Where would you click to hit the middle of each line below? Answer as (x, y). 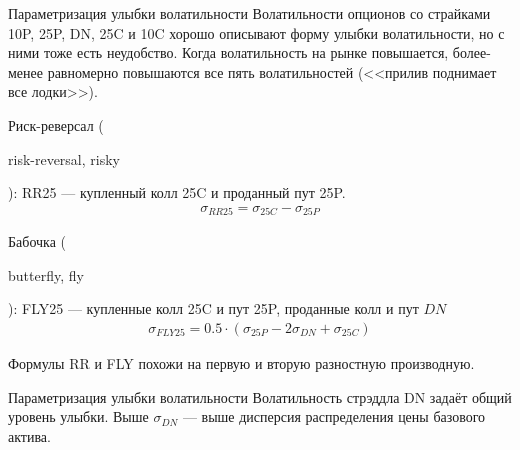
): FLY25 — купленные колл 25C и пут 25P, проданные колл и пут (213, 308)
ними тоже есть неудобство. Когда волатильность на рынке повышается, (228, 52)
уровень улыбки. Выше (78, 416)
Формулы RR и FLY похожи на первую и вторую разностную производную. (241, 363)
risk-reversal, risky (64, 158)
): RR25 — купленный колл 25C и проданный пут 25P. (177, 192)
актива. (29, 435)
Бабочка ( (37, 241)
